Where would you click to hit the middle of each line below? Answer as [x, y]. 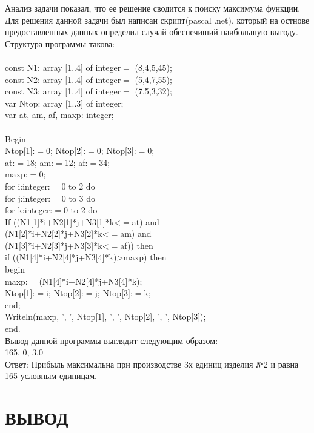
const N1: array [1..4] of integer [63, 67]
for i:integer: [28, 186]
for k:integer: [29, 210]
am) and [136, 233]
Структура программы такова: [60, 43]
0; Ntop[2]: [66, 150]
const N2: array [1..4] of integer [63, 79]
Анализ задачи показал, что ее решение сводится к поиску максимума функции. [153, 8]
